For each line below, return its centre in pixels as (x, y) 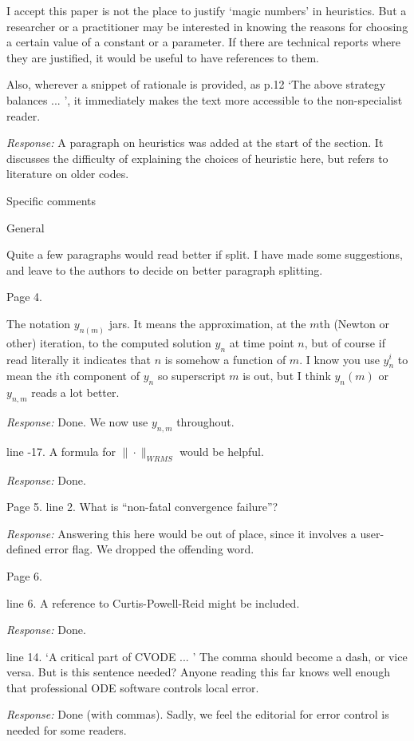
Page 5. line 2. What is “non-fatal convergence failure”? (142, 507)
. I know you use (339, 359)
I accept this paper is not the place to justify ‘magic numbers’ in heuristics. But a (207, 10)
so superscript (191, 376)
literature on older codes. (68, 174)
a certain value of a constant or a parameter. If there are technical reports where (203, 42)
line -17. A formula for (61, 451)
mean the (29, 376)
